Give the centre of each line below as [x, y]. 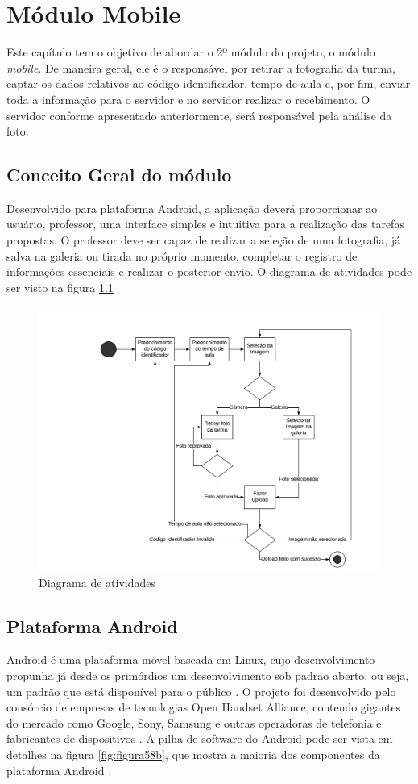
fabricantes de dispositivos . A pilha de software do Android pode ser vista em [200, 738]
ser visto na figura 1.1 [60, 287]
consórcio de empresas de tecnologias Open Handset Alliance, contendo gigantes [204, 707]
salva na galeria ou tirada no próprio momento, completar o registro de [182, 255]
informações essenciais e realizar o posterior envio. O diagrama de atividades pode [209, 271]
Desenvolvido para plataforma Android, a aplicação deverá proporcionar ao [192, 208]
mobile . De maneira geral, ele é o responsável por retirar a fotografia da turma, [201, 67]
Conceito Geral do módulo [119, 175]
